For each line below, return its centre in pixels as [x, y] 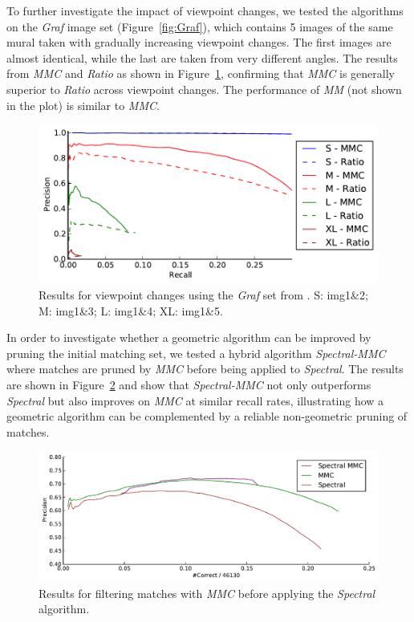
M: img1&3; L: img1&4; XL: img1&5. [131, 310]
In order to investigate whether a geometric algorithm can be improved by [189, 337]
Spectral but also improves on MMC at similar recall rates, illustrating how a [195, 400]
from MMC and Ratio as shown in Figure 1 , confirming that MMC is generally [201, 73]
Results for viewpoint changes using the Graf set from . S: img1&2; [203, 295]
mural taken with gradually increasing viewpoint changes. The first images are [199, 42]
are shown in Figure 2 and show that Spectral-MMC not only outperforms [189, 384]
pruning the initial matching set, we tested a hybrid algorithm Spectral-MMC [196, 353]
